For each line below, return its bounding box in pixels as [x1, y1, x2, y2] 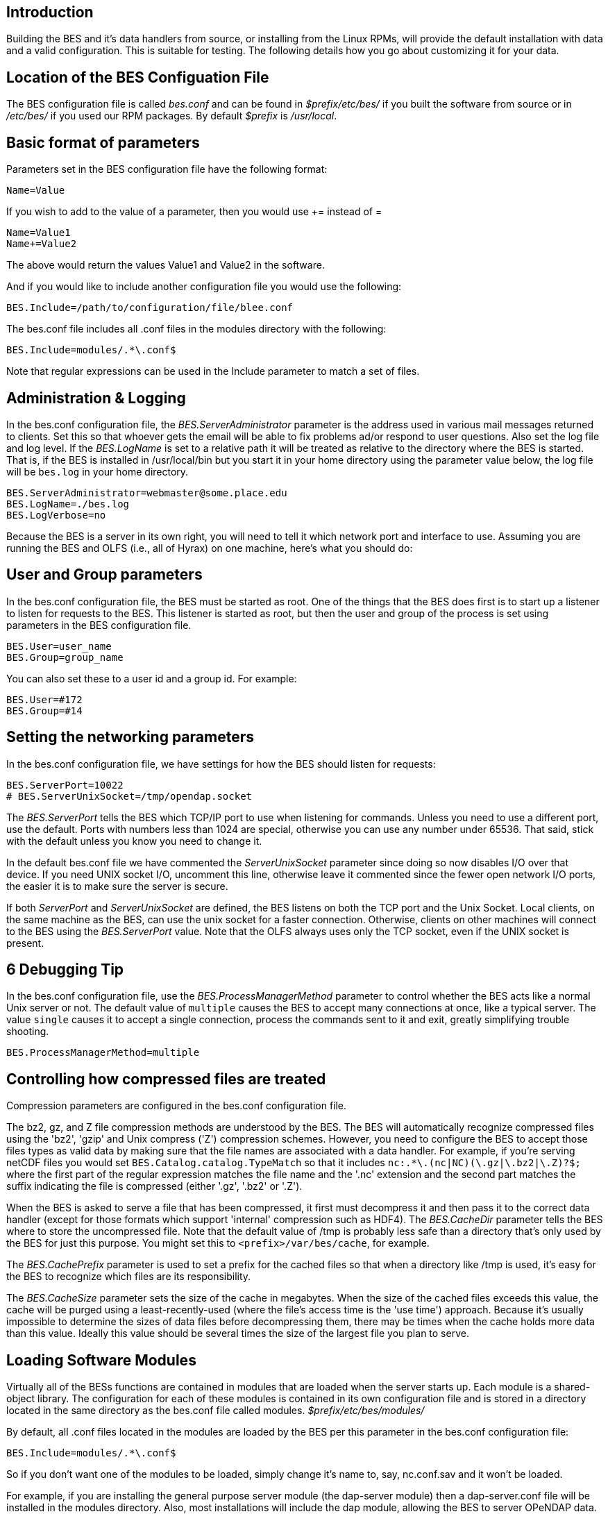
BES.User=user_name [6, 640, 112, 652]
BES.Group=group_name [6, 651, 124, 663]
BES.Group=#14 [6, 705, 83, 716]
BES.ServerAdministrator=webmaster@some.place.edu [6, 487, 287, 498]
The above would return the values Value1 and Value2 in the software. [6, 259, 325, 271]
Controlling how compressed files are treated [6, 1070, 326, 1088]
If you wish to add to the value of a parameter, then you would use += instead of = [6, 205, 382, 218]
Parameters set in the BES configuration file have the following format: [6, 163, 328, 176]
